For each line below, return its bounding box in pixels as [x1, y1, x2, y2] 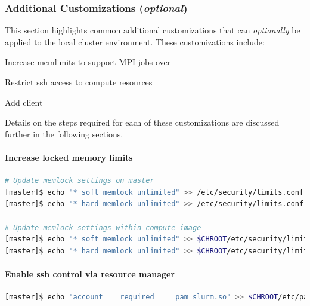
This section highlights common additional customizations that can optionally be [5, 24, 300, 36]
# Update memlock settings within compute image [5, 223, 201, 232]
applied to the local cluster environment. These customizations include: [5, 35, 265, 48]
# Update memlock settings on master [5, 176, 154, 185]
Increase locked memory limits [5, 151, 133, 163]
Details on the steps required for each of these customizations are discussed [5, 116, 280, 128]
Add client [5, 96, 43, 108]
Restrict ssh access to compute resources [5, 76, 153, 88]
